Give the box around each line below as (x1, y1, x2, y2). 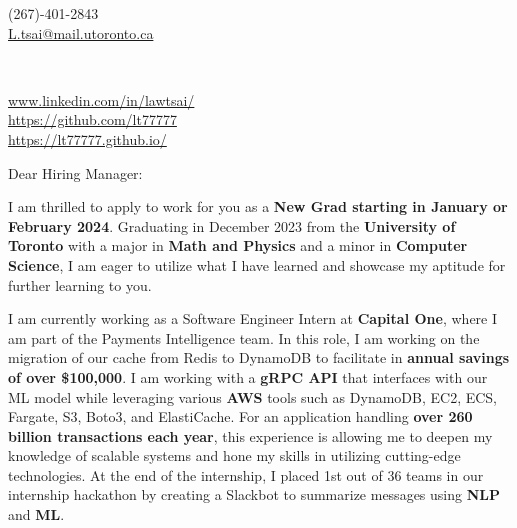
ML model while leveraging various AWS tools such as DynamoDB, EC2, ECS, (8, 386, 498, 407)
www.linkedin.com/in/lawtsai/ (8, 89, 195, 110)
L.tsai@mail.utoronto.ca (8, 22, 154, 43)
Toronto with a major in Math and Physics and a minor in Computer (8, 235, 468, 256)
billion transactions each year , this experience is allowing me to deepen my (8, 425, 493, 446)
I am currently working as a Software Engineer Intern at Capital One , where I (8, 308, 498, 329)
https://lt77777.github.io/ (8, 128, 167, 149)
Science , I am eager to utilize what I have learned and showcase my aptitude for (8, 254, 506, 275)
